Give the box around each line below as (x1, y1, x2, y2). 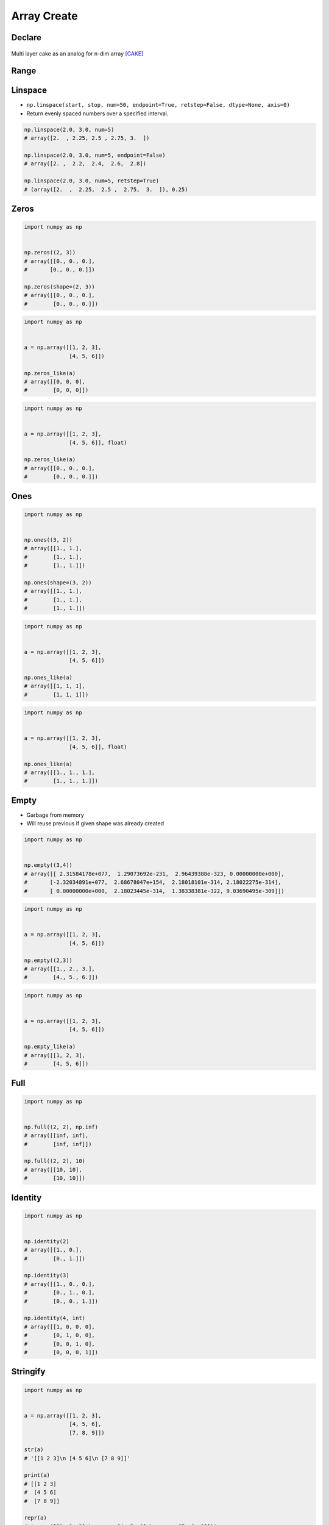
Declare (11, 32, 42, 43)
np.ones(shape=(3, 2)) (24, 579, 92, 586)
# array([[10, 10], (24, 1166, 82, 1173)
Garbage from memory (26, 811, 85, 819)
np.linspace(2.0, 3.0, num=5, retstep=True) (24, 178, 160, 184)
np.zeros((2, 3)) (24, 249, 76, 256)
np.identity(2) (24, 1238, 69, 1244)
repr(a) (24, 1515, 47, 1521)
